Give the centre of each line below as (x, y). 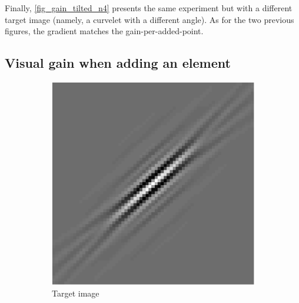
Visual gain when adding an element (118, 63)
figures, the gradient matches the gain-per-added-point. (104, 31)
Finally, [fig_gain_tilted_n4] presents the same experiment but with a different (149, 8)
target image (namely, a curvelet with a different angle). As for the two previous (149, 19)
